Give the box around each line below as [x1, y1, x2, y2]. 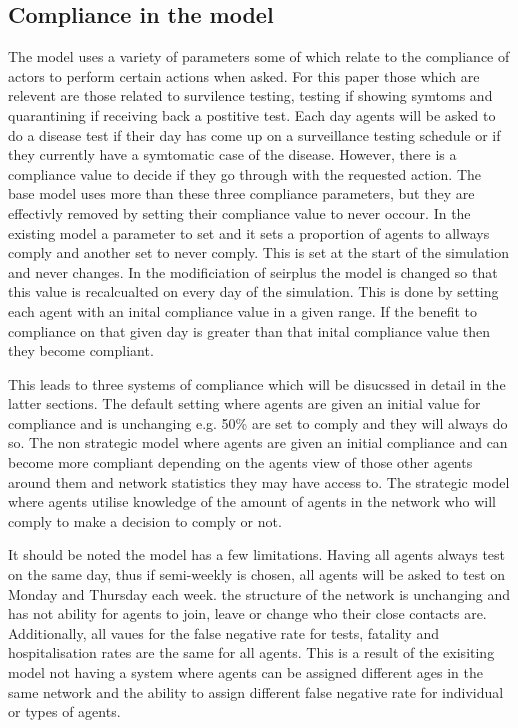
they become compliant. [8, 340, 154, 361]
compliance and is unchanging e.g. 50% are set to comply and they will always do [8, 412, 508, 433]
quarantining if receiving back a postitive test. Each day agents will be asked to [8, 104, 496, 125]
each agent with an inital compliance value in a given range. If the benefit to [8, 300, 478, 321]
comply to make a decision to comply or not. [8, 510, 282, 531]
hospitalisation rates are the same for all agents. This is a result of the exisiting [8, 642, 495, 663]
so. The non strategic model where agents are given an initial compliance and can [8, 432, 508, 453]
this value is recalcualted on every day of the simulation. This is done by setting [8, 281, 499, 302]
